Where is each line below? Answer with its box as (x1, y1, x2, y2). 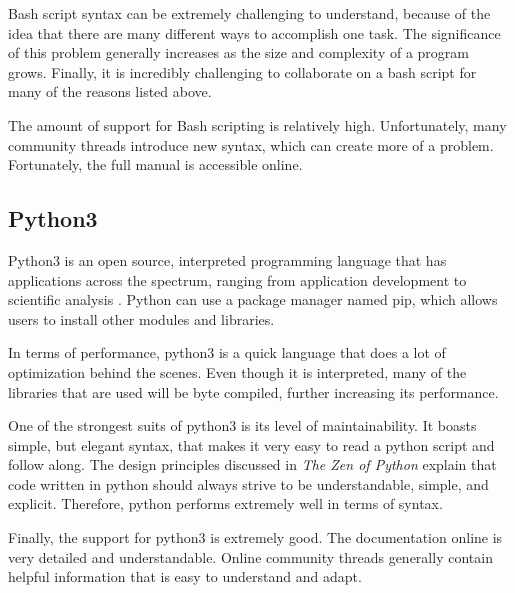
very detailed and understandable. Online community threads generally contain (8, 546, 493, 567)
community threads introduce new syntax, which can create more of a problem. (8, 134, 494, 155)
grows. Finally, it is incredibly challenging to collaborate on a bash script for (8, 61, 477, 82)
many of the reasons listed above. (8, 81, 212, 102)
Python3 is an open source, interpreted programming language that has (8, 249, 447, 270)
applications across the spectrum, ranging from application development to (8, 269, 467, 290)
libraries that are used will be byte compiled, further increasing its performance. (8, 381, 499, 402)
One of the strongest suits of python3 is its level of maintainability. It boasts (8, 415, 477, 436)
